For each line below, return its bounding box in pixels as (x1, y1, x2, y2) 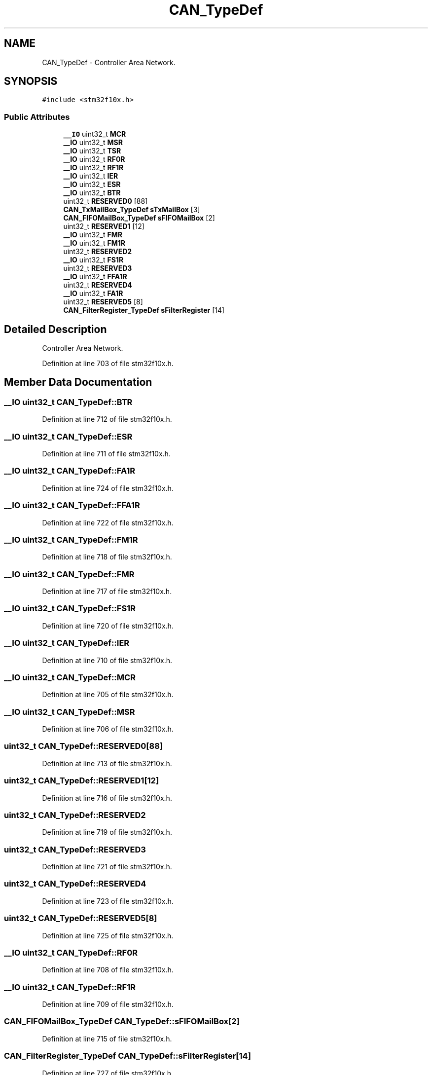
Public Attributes (4, 111, 70, 122)
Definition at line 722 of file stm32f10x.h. (42, 518, 174, 527)
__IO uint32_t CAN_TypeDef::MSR (4, 706, 135, 717)
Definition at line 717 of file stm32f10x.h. (42, 587, 172, 595)
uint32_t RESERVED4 (63, 281, 132, 290)
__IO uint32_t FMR (63, 230, 122, 239)
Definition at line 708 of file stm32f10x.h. (42, 965, 174, 974)
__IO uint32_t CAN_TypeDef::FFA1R (4, 500, 140, 511)
